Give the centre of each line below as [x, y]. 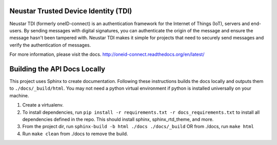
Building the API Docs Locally [57, 69]
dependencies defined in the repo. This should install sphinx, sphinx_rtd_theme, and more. [118, 119]
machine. [19, 95]
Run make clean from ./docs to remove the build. [75, 134]
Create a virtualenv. [43, 105]
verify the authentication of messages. [50, 45]
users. [16, 30]
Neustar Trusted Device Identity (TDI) [71, 11]
